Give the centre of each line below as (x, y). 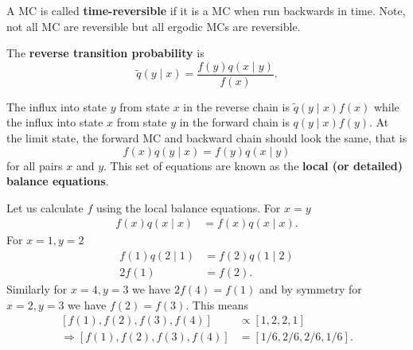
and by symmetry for (310, 289)
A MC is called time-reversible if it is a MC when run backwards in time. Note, (206, 10)
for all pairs (35, 165)
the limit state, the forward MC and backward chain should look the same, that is (207, 138)
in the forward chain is (234, 122)
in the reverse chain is (236, 106)
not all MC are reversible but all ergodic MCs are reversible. (154, 26)
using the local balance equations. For (188, 207)
